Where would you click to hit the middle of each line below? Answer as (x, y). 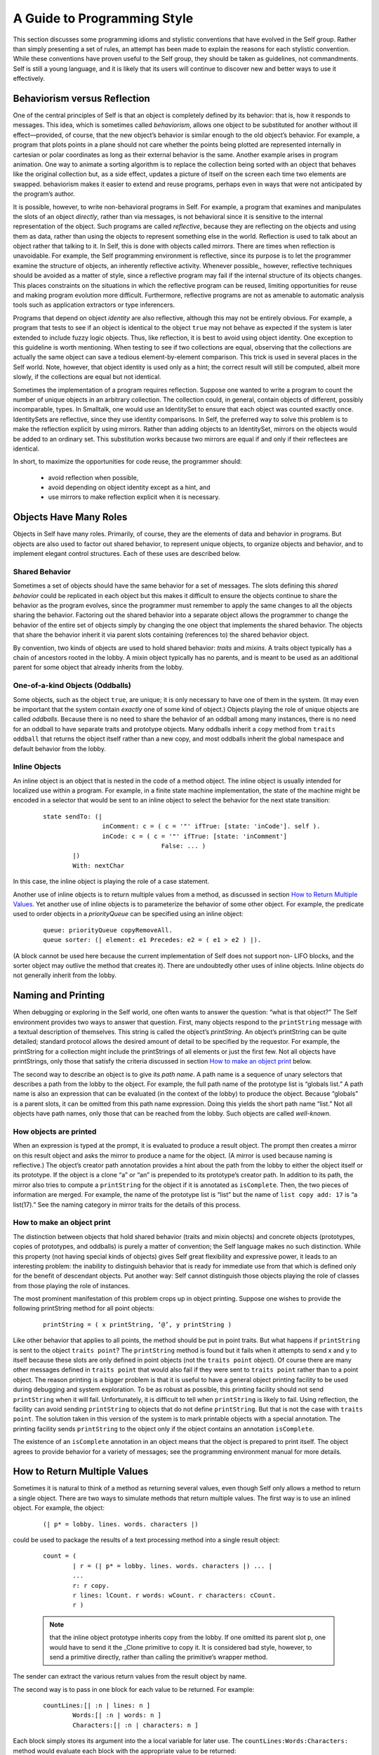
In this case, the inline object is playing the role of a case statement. (111, 882)
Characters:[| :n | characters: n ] (136, 1725)
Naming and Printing (59, 996)
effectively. (29, 79)
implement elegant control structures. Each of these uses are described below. (127, 554)
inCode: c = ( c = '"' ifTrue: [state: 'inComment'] (195, 836)
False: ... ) (184, 846)
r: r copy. (91, 1585)
